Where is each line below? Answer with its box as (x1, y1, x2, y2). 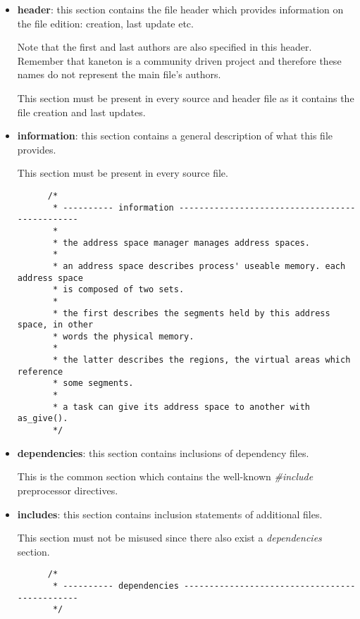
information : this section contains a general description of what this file (17, 128, 333, 143)
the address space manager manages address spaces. (63, 237, 311, 248)
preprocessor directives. (17, 482, 118, 497)
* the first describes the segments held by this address (52, 308, 330, 318)
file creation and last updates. (17, 104, 146, 119)
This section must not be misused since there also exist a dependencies (17, 530, 322, 545)
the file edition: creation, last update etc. (17, 15, 194, 30)
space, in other (17, 320, 94, 330)
